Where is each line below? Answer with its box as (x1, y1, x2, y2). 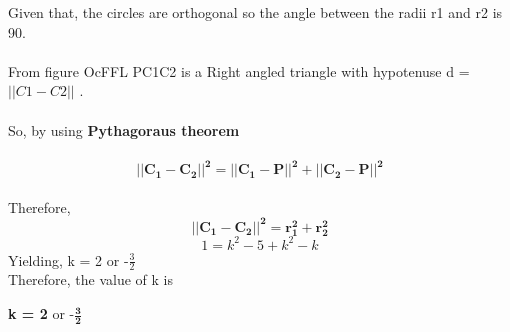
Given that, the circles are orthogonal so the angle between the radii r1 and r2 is (8, 2, 503, 22)
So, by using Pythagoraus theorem (8, 119, 240, 140)
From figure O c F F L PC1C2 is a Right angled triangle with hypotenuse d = (8, 60, 470, 81)
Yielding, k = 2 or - (8, 249, 129, 270)
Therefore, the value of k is (8, 269, 174, 290)
